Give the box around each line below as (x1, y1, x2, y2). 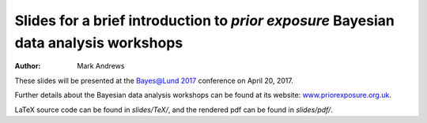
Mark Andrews (77, 61, 125, 71)
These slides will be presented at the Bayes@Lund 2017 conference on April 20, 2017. (14, 76, 294, 85)
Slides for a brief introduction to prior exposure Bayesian (14, 12, 395, 29)
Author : (14, 61, 41, 71)
